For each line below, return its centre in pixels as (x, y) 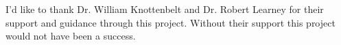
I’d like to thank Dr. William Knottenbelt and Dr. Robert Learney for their (165, 9)
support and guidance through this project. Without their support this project (170, 22)
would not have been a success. (71, 36)
